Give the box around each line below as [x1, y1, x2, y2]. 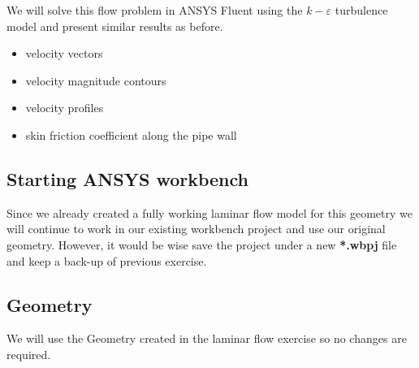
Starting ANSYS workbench [6, 166, 249, 191]
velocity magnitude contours [25, 71, 166, 89]
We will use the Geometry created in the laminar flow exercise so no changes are [6, 330, 407, 347]
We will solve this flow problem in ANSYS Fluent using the [6, 2, 303, 18]
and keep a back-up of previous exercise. [6, 252, 207, 269]
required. [6, 345, 51, 362]
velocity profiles [25, 99, 104, 116]
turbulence [335, 2, 388, 18]
